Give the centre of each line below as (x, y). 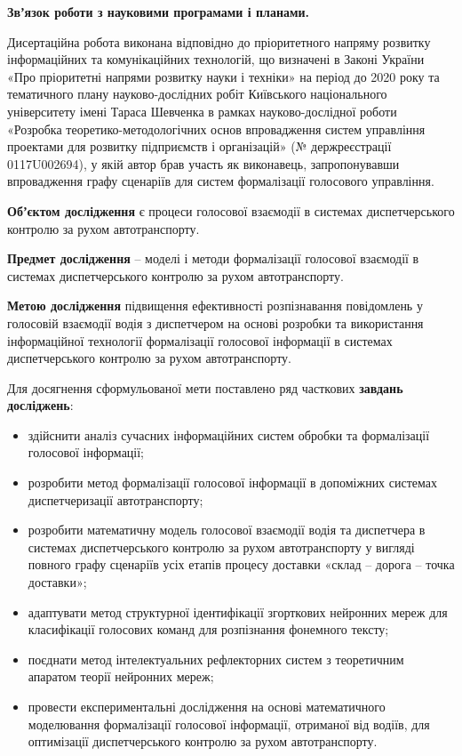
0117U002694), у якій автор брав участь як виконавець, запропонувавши (203, 163)
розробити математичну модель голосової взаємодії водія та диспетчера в (227, 530)
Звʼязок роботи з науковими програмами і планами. (159, 12)
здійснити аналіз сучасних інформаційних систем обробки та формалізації (229, 434)
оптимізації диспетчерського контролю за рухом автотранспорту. (203, 741)
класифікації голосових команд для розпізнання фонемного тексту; (208, 629)
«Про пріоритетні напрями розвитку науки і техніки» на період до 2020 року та (223, 76)
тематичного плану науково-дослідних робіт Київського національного (197, 94)
